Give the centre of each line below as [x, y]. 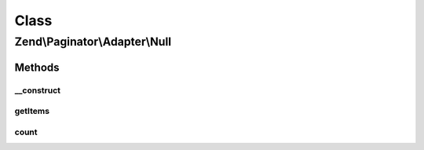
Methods [37, 67]
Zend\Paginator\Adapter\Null [93, 42]
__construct [38, 90]
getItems [32, 112]
